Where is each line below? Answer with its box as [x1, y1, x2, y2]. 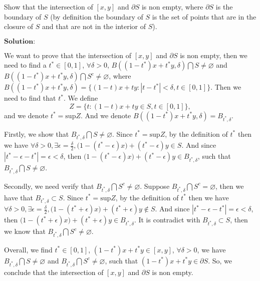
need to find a [4, 60, 47, 70]
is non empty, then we [180, 50, 247, 60]
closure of [4, 21, 34, 32]
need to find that [4, 93, 56, 103]
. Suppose [140, 180, 170, 191]
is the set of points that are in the [152, 11, 256, 22]
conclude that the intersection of [4, 266, 104, 277]
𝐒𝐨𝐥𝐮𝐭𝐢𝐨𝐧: [4, 38, 36, 45]
